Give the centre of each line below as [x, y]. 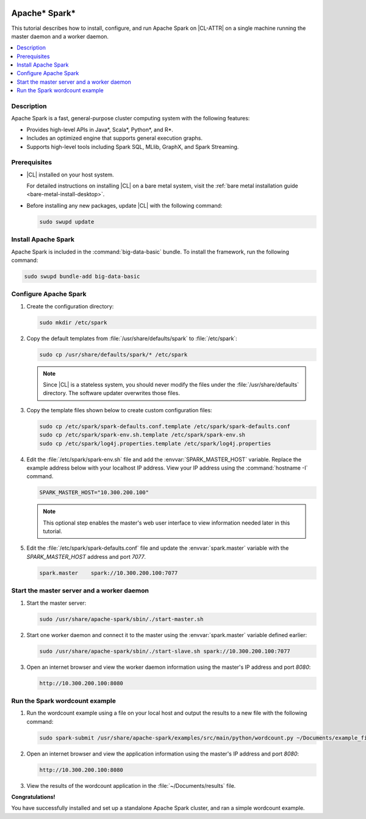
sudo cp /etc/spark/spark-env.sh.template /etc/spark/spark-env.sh [142, 435]
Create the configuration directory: [70, 306]
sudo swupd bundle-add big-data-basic [82, 276]
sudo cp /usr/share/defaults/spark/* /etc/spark [113, 355]
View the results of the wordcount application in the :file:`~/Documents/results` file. [131, 785]
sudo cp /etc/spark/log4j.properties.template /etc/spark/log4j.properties [155, 443]
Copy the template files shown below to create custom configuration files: [120, 410]
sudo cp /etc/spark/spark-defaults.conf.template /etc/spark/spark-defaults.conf [165, 426]
